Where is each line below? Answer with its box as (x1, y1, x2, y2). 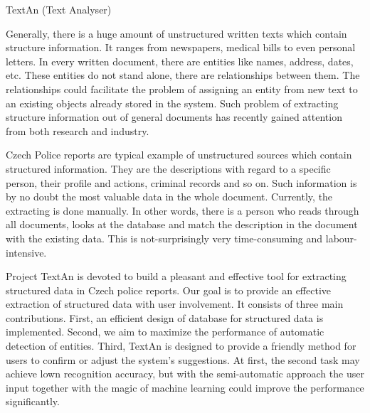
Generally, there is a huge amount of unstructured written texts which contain (6, 26, 347, 41)
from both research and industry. (6, 123, 149, 138)
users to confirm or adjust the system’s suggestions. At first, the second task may (6, 352, 360, 367)
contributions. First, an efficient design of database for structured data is (6, 310, 324, 325)
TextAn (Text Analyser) (6, 2, 112, 16)
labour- (325, 230, 357, 245)
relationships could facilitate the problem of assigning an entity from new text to (6, 81, 358, 96)
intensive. (6, 245, 47, 259)
